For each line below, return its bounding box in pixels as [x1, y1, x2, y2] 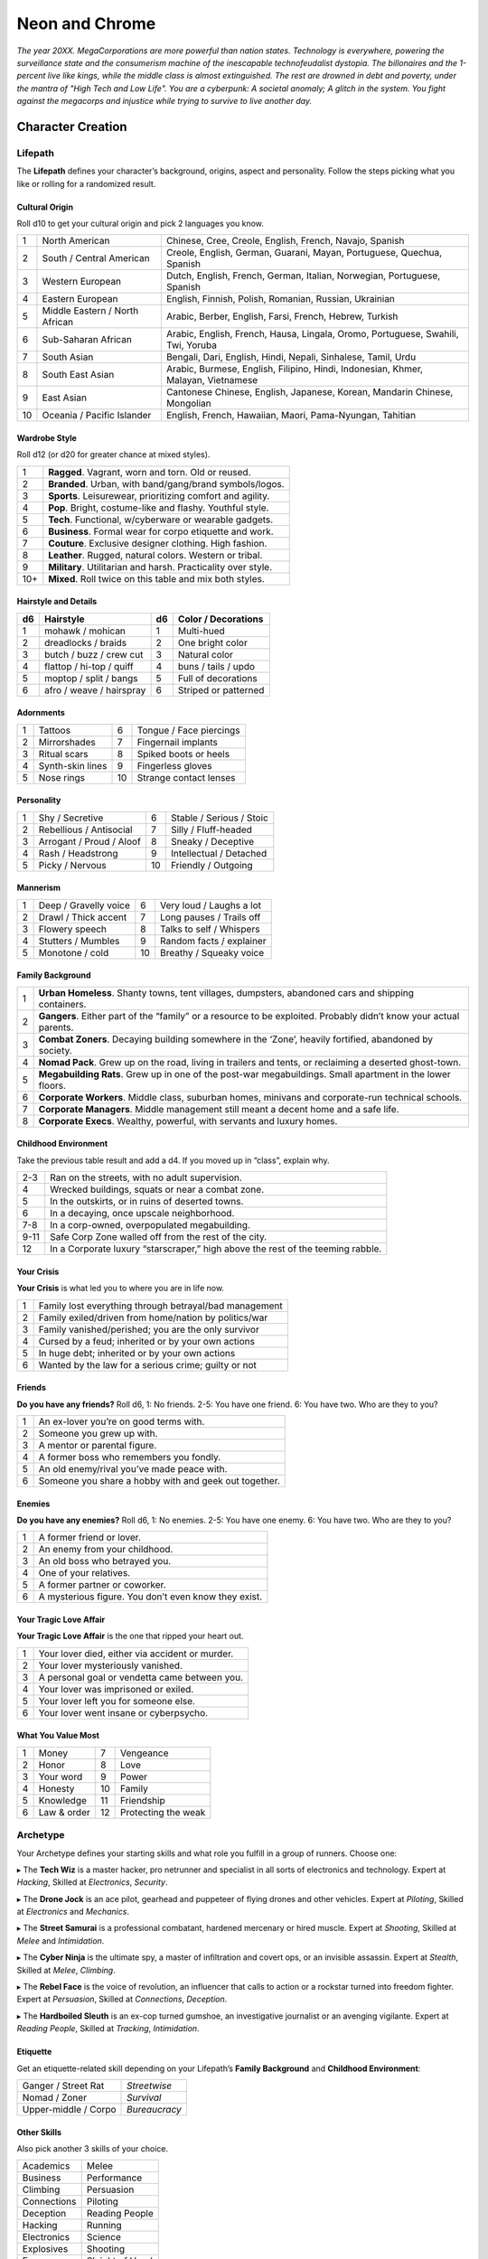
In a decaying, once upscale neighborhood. [50, 1207, 235, 1220]
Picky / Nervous [38, 858, 108, 871]
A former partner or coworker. [38, 1579, 166, 1591]
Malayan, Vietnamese [165, 374, 258, 387]
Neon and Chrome [16, 14, 156, 33]
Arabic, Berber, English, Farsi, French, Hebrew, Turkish [165, 310, 399, 323]
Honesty [38, 1782, 75, 1795]
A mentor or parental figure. [38, 1439, 157, 1451]
